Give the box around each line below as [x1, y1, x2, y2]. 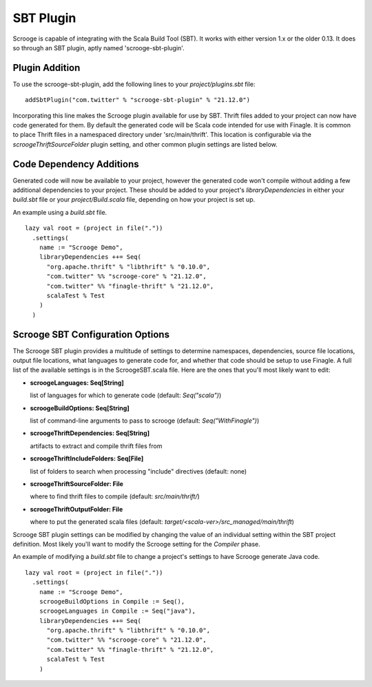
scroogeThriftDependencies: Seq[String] [30, 429, 150, 437]
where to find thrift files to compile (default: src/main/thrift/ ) [30, 492, 200, 500]
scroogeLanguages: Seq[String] [30, 379, 124, 387]
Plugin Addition [12, 62, 81, 74]
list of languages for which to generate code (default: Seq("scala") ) [30, 391, 222, 399]
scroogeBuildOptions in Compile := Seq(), [39, 598, 185, 605]
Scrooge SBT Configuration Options [12, 328, 170, 340]
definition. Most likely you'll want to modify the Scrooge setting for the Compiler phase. [12, 540, 261, 548]
